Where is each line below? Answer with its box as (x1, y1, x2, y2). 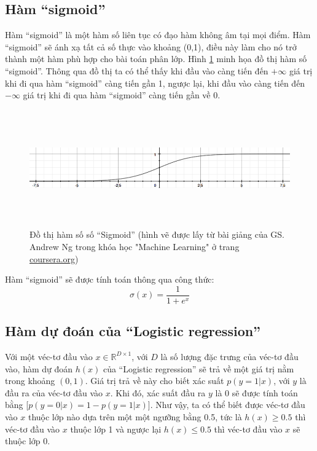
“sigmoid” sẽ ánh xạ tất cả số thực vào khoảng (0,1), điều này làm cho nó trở (5, 40, 297, 53)
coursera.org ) (29, 252, 79, 265)
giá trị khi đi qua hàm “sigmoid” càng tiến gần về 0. (23, 88, 221, 101)
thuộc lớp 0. (5, 434, 50, 447)
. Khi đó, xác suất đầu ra (110, 386, 206, 399)
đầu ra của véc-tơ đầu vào (5, 386, 103, 399)
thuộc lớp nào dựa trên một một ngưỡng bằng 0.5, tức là (28, 410, 242, 423)
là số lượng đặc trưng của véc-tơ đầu (160, 350, 299, 363)
